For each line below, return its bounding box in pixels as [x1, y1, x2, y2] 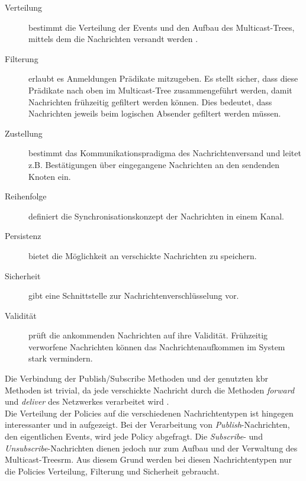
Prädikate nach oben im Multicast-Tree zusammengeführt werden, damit [28, 83, 292, 96]
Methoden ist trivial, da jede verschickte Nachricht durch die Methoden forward [5, 383, 295, 396]
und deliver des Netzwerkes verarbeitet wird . [5, 395, 169, 408]
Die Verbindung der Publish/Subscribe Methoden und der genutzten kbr [5, 372, 268, 385]
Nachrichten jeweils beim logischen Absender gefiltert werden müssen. [28, 107, 281, 120]
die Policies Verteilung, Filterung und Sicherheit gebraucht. [5, 464, 220, 477]
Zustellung [5, 127, 43, 139]
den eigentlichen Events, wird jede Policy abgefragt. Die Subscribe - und [5, 430, 263, 443]
